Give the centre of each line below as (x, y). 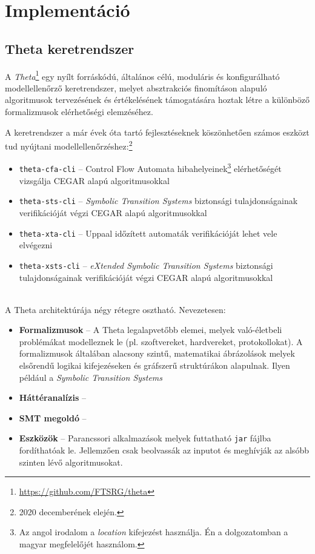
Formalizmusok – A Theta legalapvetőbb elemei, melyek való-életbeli (151, 330)
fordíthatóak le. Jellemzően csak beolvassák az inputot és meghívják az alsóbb (164, 450)
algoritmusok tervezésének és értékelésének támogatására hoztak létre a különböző (157, 100)
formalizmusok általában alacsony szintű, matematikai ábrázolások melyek (157, 353)
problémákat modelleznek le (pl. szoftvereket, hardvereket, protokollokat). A (161, 341)
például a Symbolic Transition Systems (91, 377)
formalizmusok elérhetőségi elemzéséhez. (79, 112)
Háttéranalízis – (52, 397)
